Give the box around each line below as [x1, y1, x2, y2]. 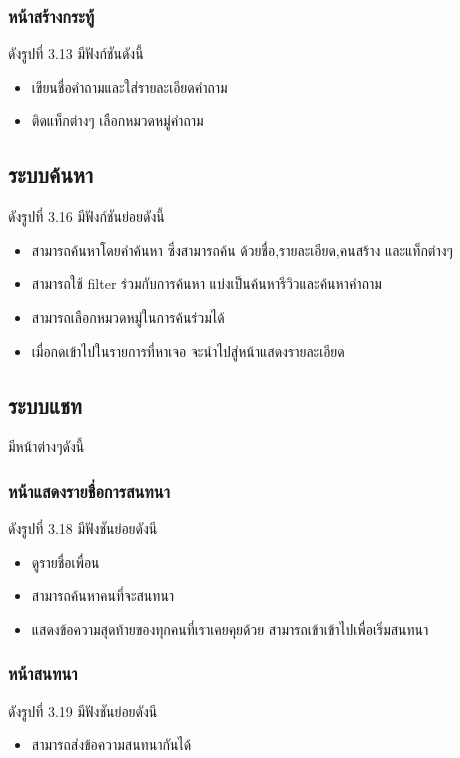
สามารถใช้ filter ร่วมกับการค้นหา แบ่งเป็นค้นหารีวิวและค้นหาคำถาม [31, 273, 382, 294]
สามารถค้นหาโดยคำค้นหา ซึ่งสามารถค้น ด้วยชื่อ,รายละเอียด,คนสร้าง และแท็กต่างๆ [31, 239, 453, 260]
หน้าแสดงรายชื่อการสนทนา [8, 478, 170, 503]
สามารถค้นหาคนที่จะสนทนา [31, 585, 175, 606]
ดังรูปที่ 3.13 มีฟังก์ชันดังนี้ [8, 43, 144, 64]
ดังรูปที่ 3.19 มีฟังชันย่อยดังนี [8, 700, 158, 721]
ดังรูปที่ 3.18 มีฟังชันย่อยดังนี [8, 518, 158, 539]
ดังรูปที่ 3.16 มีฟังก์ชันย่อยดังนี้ [8, 206, 165, 227]
